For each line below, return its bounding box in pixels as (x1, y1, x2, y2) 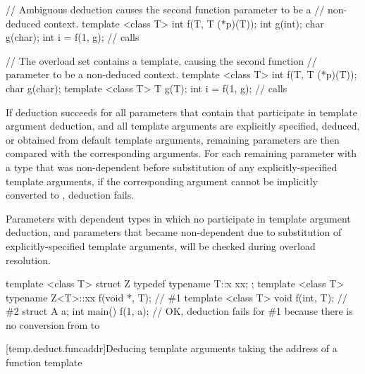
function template (6, 355, 82, 370)
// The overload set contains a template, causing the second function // (6, 53, 317, 68)
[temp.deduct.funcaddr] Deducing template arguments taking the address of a (6, 341, 338, 356)
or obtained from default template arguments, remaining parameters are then (6, 132, 340, 147)
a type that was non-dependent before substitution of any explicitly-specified (6, 159, 338, 174)
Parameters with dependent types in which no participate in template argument (6, 211, 351, 225)
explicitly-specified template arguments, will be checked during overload (6, 238, 316, 253)
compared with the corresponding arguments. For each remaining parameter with (6, 146, 357, 161)
